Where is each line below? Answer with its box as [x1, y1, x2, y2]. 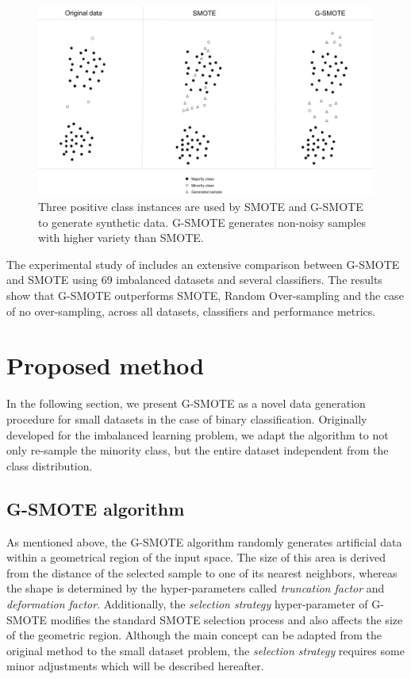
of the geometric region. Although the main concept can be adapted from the [6, 627, 382, 643]
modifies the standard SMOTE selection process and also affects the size [50, 611, 403, 627]
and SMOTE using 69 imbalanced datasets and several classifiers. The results [6, 271, 382, 288]
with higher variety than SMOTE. [38, 229, 204, 246]
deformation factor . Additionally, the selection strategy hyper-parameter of [6, 595, 368, 612]
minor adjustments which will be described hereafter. [6, 658, 264, 674]
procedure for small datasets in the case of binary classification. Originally [6, 410, 367, 427]
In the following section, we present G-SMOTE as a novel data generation [6, 395, 366, 412]
